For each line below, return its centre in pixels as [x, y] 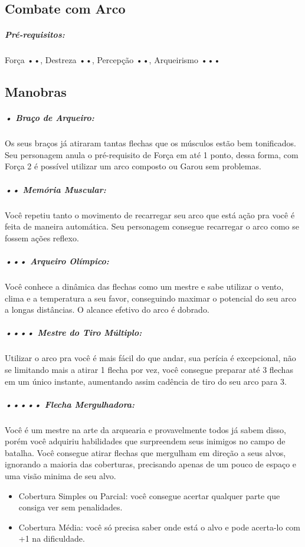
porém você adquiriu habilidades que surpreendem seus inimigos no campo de [145, 441]
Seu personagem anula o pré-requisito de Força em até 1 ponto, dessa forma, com [152, 154]
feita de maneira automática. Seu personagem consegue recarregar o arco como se [152, 226]
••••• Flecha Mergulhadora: [70, 404]
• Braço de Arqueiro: [50, 118]
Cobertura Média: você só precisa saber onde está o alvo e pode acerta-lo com [160, 527]
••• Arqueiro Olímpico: [57, 261]
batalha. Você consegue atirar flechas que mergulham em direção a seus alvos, [145, 452]
